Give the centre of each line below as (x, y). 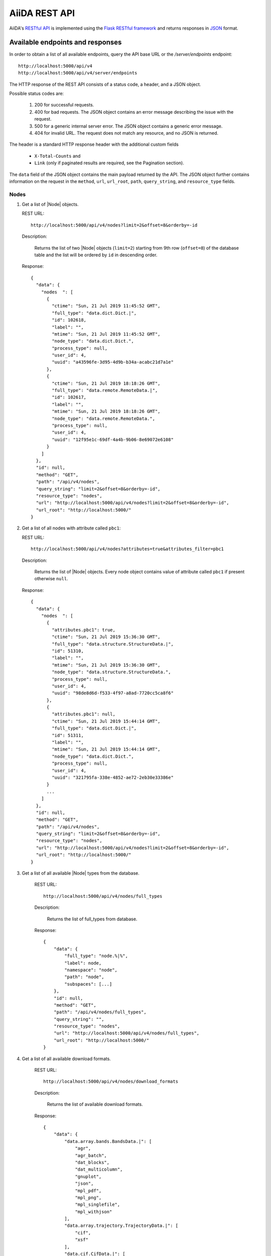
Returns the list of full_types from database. (92, 919)
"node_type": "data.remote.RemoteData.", (104, 418)
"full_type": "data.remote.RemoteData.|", (105, 390)
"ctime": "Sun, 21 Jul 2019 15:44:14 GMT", (106, 721)
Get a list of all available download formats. (66, 1059)
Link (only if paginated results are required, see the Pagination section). (109, 163)
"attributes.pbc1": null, (84, 714)
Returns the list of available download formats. (95, 1104)
